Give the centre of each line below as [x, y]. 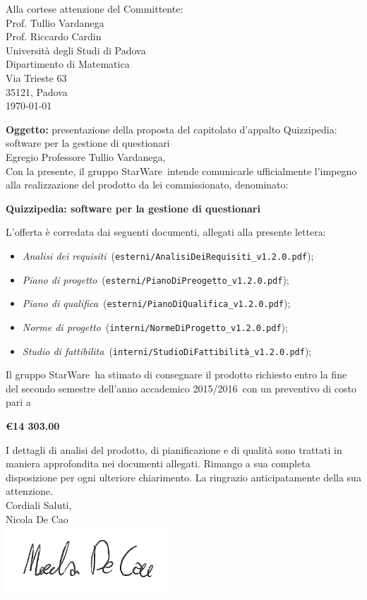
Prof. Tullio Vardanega [55, 22]
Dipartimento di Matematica [68, 64]
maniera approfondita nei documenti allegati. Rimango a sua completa [158, 463]
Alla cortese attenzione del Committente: [95, 8]
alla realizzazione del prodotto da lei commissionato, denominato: [147, 185]
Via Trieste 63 [36, 77]
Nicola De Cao [37, 518]
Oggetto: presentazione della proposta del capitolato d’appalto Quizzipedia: [172, 129]
